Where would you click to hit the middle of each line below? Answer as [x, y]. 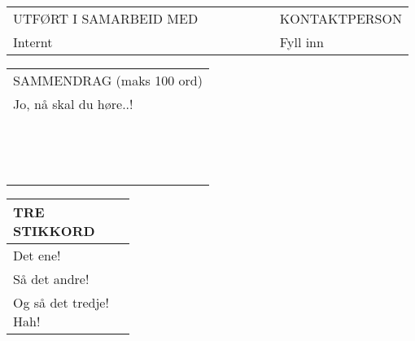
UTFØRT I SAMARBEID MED [106, 18]
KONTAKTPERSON [341, 18]
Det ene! [37, 255]
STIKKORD [54, 231]
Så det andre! [51, 279]
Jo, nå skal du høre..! [73, 104]
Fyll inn [301, 42]
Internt [33, 42]
